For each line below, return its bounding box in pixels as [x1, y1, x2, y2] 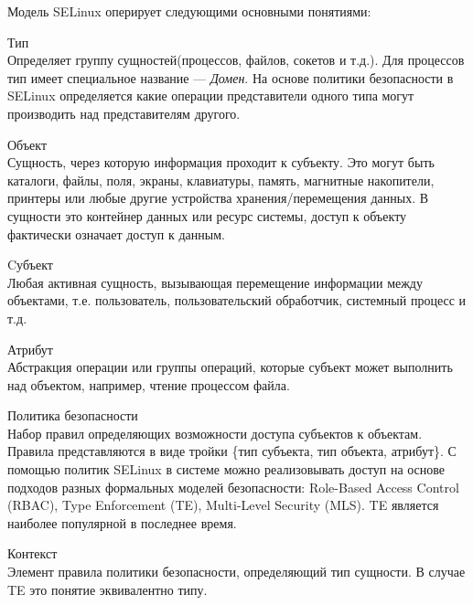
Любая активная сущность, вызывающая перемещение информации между [7, 272, 423, 292]
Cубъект [7, 255, 53, 274]
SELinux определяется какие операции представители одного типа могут [7, 86, 414, 105]
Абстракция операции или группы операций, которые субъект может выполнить [7, 357, 453, 377]
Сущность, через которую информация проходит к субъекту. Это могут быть [7, 153, 435, 172]
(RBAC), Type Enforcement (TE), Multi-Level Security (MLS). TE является [7, 495, 439, 515]
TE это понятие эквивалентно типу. [7, 579, 208, 599]
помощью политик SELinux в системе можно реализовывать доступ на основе [7, 460, 446, 479]
